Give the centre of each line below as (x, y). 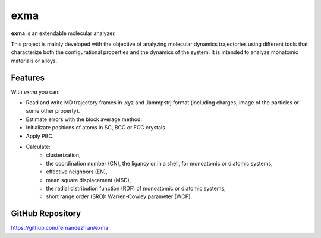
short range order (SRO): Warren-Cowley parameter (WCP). (119, 196)
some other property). (53, 111)
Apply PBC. (40, 136)
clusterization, (63, 155)
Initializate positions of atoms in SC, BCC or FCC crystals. (96, 128)
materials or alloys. (34, 61)
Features (28, 77)
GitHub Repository (46, 214)
